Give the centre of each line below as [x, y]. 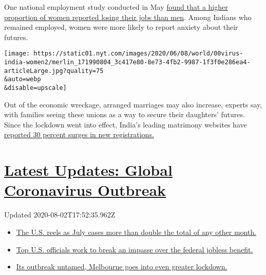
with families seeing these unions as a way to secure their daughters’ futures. [125, 114]
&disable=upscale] [35, 88]
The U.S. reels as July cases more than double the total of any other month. [136, 232]
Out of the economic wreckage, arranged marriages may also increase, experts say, [133, 104]
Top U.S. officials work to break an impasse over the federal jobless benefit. [135, 249]
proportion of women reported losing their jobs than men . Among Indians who [128, 17]
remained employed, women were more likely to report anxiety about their [121, 27]
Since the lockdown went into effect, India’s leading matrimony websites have [126, 124]
